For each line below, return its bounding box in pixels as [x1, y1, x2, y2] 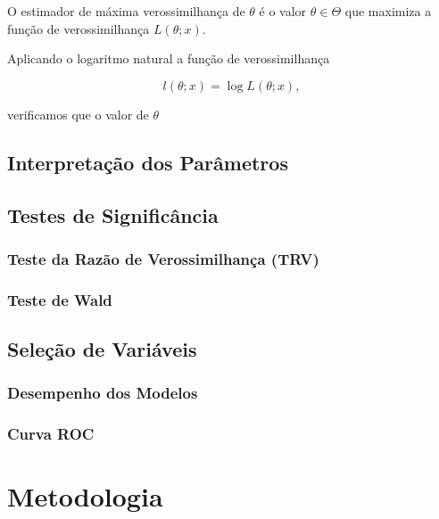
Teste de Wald [7, 288, 112, 310]
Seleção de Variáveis [7, 335, 197, 363]
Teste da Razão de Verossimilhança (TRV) [7, 247, 319, 269]
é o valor [259, 2, 307, 20]
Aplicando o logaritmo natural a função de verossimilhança [7, 49, 330, 68]
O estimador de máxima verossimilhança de [7, 2, 245, 20]
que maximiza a [344, 2, 432, 20]
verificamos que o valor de [7, 104, 149, 123]
